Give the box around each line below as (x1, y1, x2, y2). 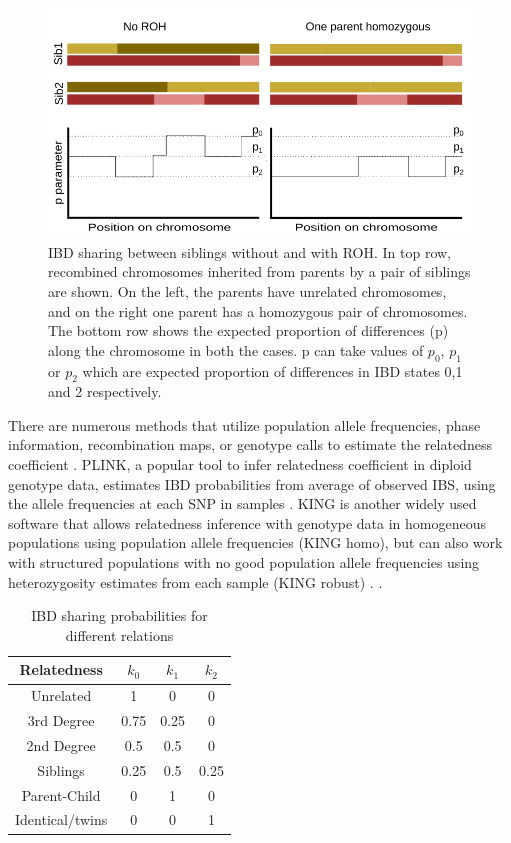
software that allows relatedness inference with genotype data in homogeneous (8, 512, 487, 533)
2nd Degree (26, 734, 96, 755)
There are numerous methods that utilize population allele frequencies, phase (8, 414, 481, 435)
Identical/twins (15, 809, 108, 830)
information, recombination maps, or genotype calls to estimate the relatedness (8, 434, 492, 455)
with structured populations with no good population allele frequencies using (8, 552, 480, 573)
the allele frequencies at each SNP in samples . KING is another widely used (8, 493, 477, 514)
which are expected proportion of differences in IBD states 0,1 (82, 360, 463, 381)
